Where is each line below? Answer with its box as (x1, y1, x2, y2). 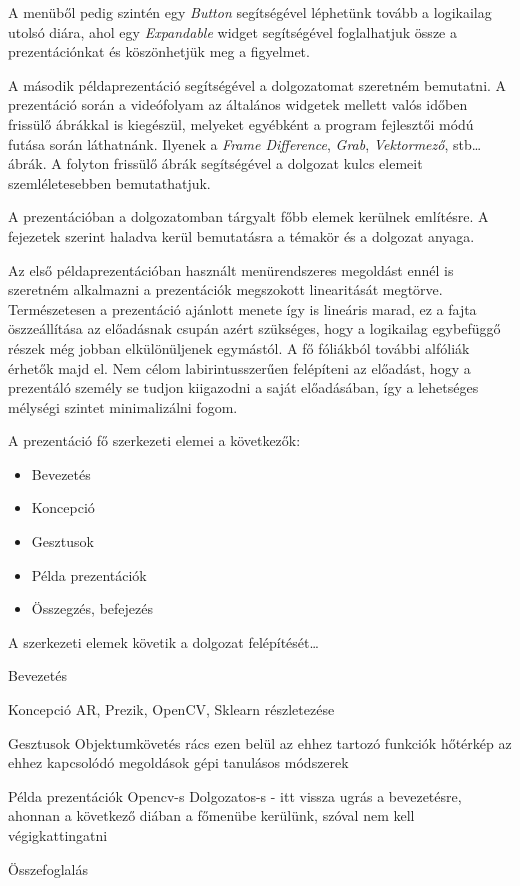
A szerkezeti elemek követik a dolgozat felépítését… (8, 631, 319, 652)
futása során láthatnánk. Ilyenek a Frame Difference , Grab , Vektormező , (8, 133, 449, 154)
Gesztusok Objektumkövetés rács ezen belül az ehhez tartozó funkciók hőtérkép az (8, 732, 512, 753)
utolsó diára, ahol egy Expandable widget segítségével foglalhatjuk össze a (8, 21, 457, 42)
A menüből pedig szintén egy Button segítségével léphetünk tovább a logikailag (8, 2, 492, 22)
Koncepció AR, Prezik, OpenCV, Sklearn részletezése (8, 699, 335, 720)
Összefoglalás (8, 858, 88, 879)
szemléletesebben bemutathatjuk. (8, 172, 211, 193)
